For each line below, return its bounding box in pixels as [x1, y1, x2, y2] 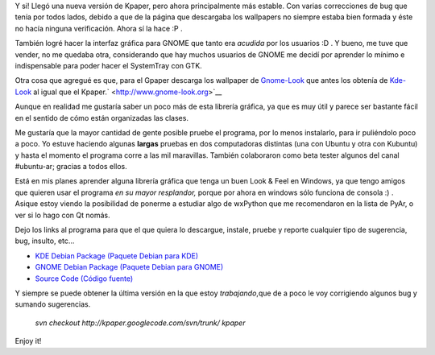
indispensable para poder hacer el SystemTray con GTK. [14, 60, 203, 70]
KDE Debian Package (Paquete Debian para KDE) [35, 250, 199, 261]
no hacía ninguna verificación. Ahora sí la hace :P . [14, 23, 183, 33]
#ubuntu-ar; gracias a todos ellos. [14, 162, 128, 171]
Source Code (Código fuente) [35, 274, 134, 283]
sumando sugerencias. [14, 299, 91, 309]
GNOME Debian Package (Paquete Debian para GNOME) [35, 262, 224, 272]
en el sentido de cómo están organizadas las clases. [14, 113, 189, 122]
